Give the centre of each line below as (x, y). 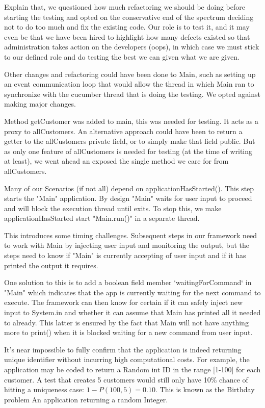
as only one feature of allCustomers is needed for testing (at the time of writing (128, 151)
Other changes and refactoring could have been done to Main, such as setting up (130, 74)
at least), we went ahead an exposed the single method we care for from (116, 161)
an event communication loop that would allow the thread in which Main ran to (129, 84)
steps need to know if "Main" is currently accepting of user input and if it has (125, 255)
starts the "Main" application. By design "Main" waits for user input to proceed (128, 198)
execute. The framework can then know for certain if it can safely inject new (124, 302)
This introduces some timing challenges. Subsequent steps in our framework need (131, 235)
